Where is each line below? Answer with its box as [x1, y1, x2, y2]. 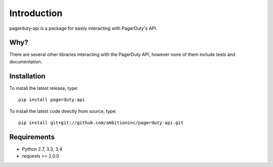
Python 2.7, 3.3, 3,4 [22, 146, 63, 152]
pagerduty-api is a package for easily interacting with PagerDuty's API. [9, 25, 158, 31]
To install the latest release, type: [9, 85, 78, 91]
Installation [9, 72, 45, 80]
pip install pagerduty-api [18, 97, 85, 103]
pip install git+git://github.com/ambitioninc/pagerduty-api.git [18, 120, 184, 126]
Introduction [9, 8, 63, 19]
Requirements [9, 133, 55, 141]
